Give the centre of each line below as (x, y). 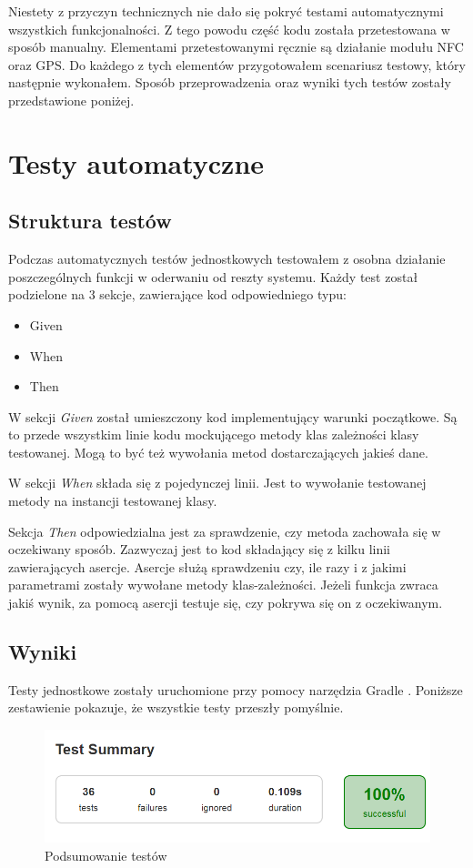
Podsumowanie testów (106, 855)
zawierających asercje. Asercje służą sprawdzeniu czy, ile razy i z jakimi (207, 566)
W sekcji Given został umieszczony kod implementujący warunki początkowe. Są (233, 416)
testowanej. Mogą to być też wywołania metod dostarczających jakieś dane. (218, 452)
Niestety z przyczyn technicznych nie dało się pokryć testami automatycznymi (226, 11)
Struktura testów (90, 221)
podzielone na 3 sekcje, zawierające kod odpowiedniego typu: (177, 294)
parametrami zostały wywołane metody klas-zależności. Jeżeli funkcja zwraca (223, 585)
